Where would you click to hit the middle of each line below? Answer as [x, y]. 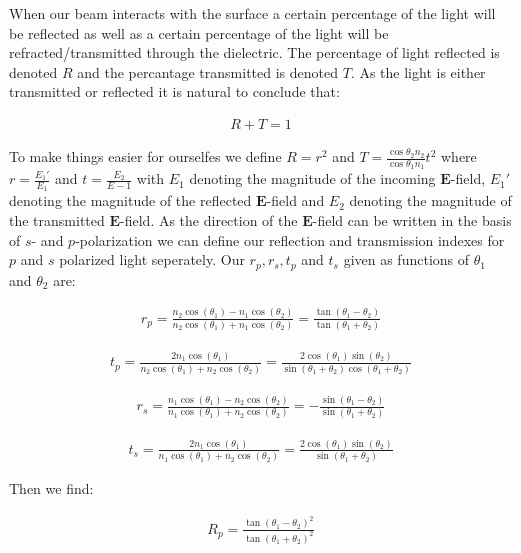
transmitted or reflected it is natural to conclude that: [174, 91]
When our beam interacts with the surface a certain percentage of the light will [252, 13]
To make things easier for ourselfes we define [145, 156]
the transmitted [57, 220]
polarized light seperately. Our [152, 259]
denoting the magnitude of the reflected [130, 200]
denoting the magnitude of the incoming [312, 178]
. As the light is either [418, 71]
